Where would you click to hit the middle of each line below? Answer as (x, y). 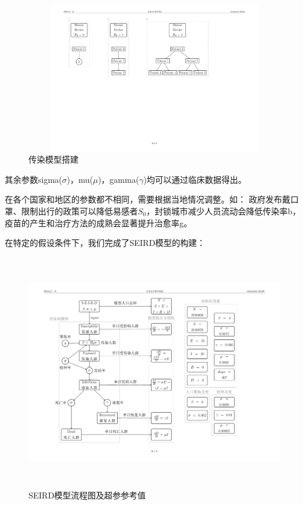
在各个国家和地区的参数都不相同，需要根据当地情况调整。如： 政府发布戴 (148, 199)
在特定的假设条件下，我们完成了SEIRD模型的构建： (105, 243)
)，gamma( (119, 179)
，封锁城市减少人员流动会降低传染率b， (224, 211)
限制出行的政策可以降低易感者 (79, 211)
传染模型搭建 (53, 159)
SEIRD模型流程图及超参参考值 (87, 495)
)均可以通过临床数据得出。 (195, 179)
